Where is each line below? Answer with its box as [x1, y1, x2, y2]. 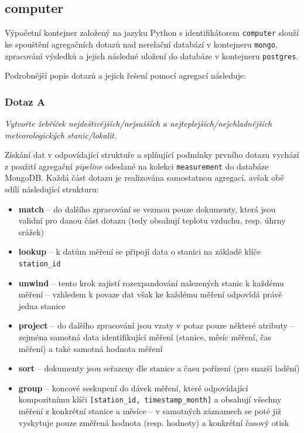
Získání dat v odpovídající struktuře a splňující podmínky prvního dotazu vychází [5, 148, 299, 161]
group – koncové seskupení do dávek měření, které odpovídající [18, 381, 248, 394]
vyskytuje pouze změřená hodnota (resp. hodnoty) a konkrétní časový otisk [18, 416, 289, 428]
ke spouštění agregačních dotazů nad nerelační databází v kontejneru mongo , [5, 38, 278, 50]
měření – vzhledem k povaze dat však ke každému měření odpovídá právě [18, 288, 282, 300]
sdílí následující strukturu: [5, 183, 99, 195]
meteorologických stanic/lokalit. [5, 128, 117, 141]
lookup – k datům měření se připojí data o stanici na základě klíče [18, 245, 261, 258]
